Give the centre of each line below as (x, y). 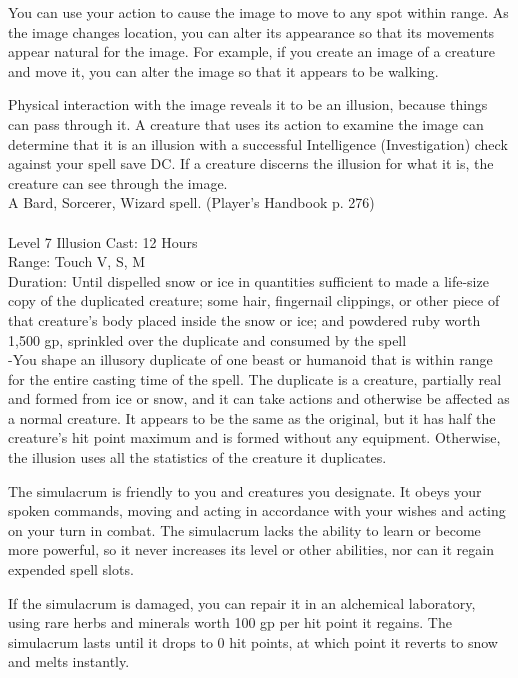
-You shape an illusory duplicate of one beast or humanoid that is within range (250, 359)
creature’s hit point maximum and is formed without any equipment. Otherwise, (254, 437)
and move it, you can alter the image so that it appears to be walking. (223, 70)
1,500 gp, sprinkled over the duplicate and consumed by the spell (207, 339)
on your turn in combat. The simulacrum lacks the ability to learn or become (244, 529)
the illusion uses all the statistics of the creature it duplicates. (197, 457)
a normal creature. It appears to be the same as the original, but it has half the (252, 417)
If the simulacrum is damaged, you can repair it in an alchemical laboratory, (242, 602)
